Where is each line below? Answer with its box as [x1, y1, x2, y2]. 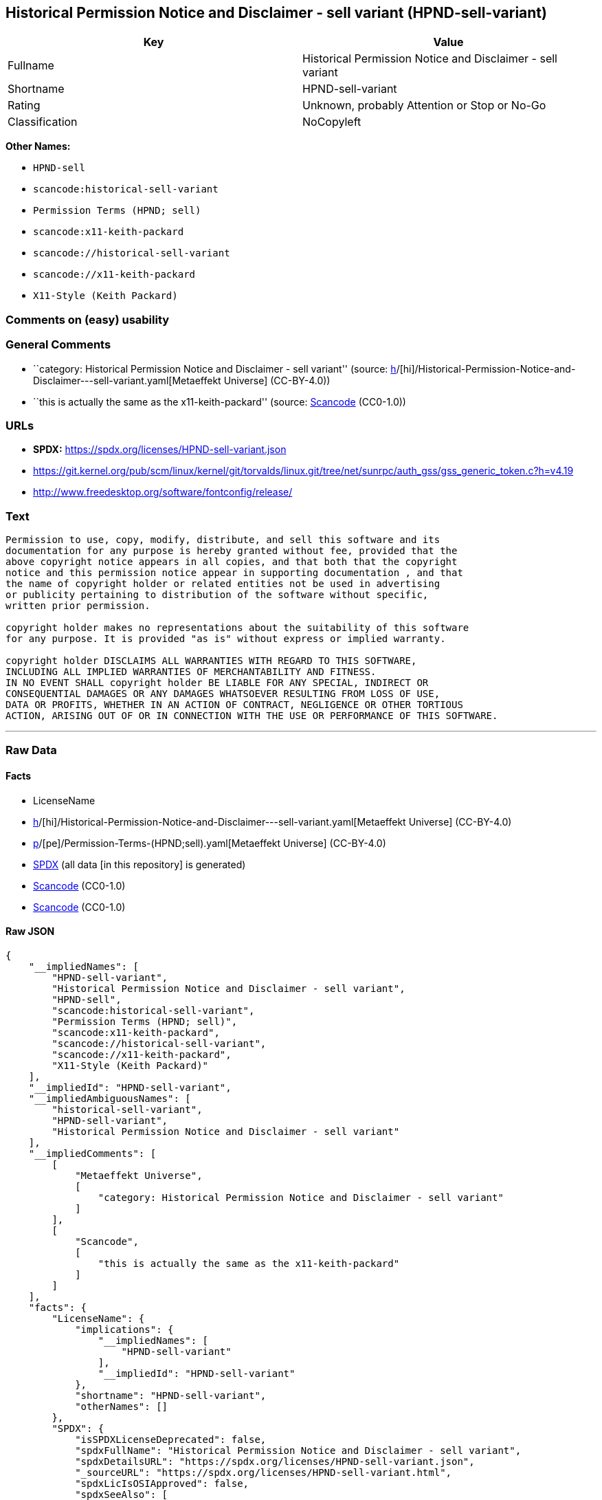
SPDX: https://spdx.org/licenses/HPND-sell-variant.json [33, 443, 287, 456]
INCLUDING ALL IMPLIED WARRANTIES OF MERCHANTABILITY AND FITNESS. [5, 666, 377, 678]
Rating [8, 98, 41, 113]
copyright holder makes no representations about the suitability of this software [5, 622, 469, 634]
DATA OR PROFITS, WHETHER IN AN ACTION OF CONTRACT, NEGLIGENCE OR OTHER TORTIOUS [5, 699, 463, 711]
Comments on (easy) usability [5, 312, 170, 327]
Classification [8, 115, 78, 129]
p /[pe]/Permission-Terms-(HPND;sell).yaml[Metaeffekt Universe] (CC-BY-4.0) [33, 837, 386, 849]
